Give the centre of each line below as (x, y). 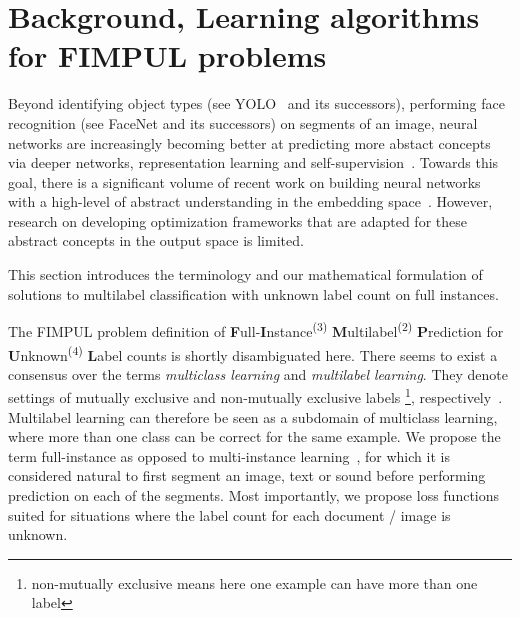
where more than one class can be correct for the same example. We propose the (254, 436)
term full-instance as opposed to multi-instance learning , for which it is (229, 455)
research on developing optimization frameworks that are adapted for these (237, 220)
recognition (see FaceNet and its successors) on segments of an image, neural (243, 122)
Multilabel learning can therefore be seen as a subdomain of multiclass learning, (253, 416)
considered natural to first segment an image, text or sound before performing (247, 475)
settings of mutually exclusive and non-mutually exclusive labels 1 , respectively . (255, 395)
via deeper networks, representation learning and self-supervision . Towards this (253, 162)
